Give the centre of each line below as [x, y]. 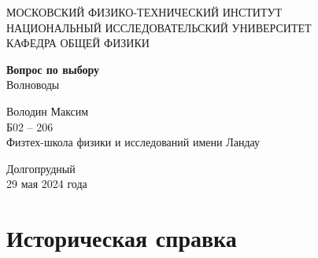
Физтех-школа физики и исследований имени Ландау [133, 142]
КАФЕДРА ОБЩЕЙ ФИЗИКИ [78, 43]
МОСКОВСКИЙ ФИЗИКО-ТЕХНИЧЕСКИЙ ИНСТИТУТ [144, 12]
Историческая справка [122, 238]
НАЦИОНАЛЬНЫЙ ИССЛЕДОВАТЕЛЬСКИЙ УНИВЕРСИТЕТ [159, 27]
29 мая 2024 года [47, 184]
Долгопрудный [41, 168]
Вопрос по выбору [53, 69]
